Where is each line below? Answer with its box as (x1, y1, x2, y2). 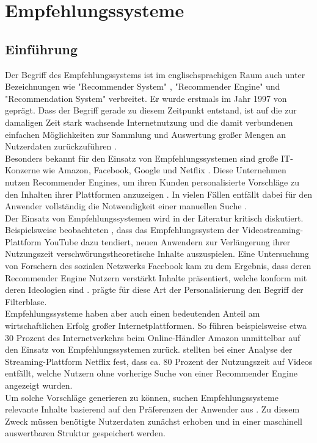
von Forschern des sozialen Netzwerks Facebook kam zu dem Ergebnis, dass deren (5, 259, 312, 272)
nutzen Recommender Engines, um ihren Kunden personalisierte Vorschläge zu (5, 175, 299, 188)
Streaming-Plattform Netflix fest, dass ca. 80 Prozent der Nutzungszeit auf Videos (5, 355, 313, 367)
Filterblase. (5, 295, 47, 308)
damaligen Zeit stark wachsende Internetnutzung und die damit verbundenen (5, 115, 293, 128)
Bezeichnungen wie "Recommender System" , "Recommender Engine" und (5, 80, 280, 93)
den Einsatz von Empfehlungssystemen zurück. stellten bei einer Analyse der (5, 343, 293, 356)
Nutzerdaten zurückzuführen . (5, 140, 117, 153)
